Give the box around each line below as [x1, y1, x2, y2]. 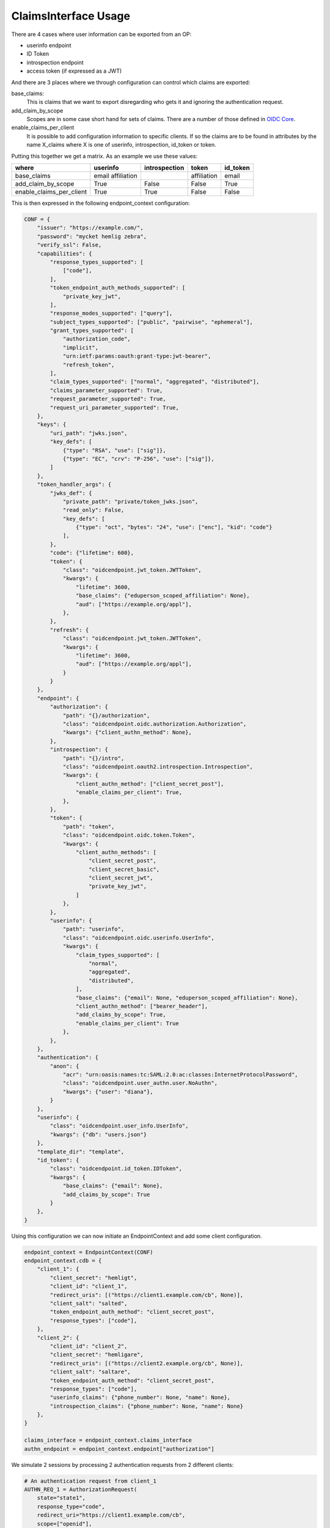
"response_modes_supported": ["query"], [50, 310, 173, 317]
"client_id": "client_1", [50, 1283, 128, 1290]
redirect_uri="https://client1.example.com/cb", [37, 1511, 186, 1519]
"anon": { [50, 1062, 79, 1070]
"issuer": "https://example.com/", [37, 224, 144, 232]
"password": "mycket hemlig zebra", [37, 233, 147, 240]
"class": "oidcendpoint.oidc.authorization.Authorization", [62, 721, 247, 727]
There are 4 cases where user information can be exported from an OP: [11, 31, 192, 38]
